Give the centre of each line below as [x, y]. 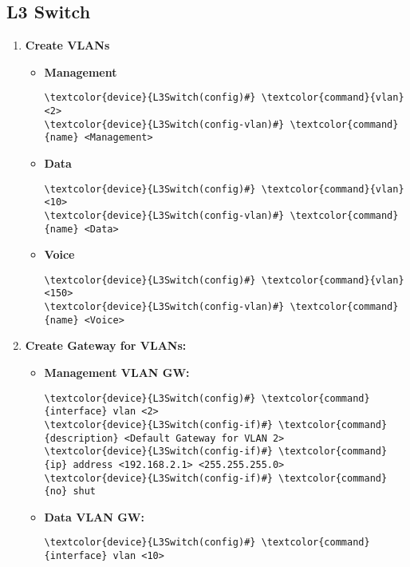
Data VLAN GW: [94, 516]
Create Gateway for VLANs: [106, 345]
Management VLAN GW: [117, 373]
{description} [81, 438]
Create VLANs [67, 45]
